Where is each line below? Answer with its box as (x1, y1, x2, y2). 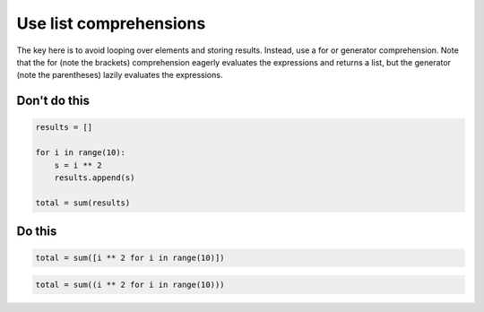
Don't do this (16, 93, 90, 108)
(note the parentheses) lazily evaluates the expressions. (16, 70, 223, 81)
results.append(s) (54, 172, 135, 183)
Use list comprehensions (16, 13, 206, 33)
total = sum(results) (35, 197, 131, 208)
